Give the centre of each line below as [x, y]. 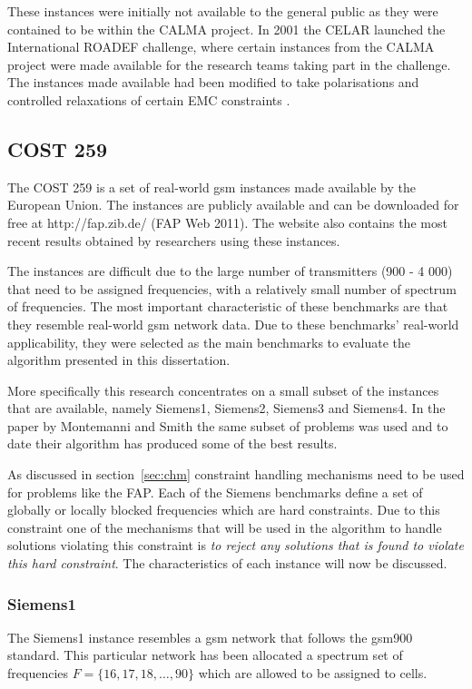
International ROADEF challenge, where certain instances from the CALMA [221, 47]
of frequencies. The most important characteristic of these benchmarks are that [228, 306]
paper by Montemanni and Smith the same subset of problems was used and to [228, 425]
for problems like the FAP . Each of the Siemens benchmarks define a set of [215, 492]
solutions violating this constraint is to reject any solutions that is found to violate [236, 545]
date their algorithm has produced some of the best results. [172, 443]
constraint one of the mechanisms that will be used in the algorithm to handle [225, 527]
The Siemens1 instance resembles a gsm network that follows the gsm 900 [210, 637]
